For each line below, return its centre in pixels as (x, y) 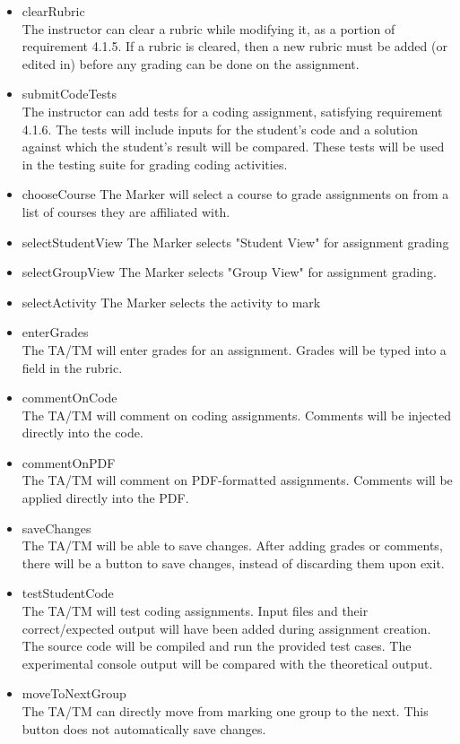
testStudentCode (68, 593)
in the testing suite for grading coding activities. (155, 164)
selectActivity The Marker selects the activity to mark (171, 302)
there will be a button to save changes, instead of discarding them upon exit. (233, 562)
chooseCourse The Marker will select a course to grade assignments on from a (235, 194)
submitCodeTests (69, 94)
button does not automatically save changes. (144, 728)
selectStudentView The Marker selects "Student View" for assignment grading (235, 242)
